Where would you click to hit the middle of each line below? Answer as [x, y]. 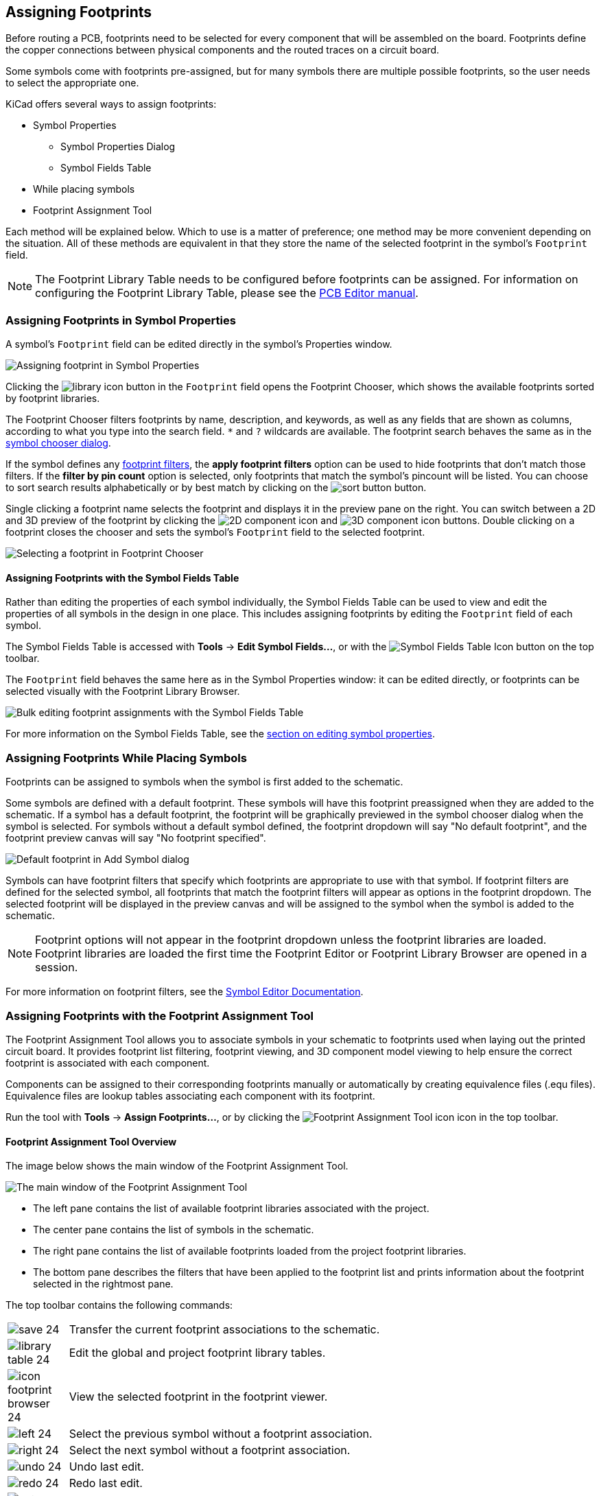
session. [57, 967]
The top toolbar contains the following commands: [119, 1305]
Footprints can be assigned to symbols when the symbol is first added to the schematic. [204, 782]
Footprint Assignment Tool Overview [91, 1141]
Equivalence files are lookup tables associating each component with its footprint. [190, 1095]
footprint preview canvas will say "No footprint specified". [136, 838]
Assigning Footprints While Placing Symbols [126, 758]
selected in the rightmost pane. [103, 1284]
